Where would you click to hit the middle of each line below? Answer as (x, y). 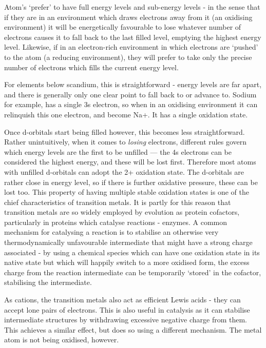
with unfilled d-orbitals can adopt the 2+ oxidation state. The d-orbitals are (124, 171)
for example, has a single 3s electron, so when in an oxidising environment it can (131, 104)
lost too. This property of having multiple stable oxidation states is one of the (127, 192)
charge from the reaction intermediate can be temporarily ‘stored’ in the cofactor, (133, 272)
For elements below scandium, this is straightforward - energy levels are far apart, (133, 84)
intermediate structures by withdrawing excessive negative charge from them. (126, 320)
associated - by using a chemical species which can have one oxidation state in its (132, 252)
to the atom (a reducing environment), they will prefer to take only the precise (128, 57)
